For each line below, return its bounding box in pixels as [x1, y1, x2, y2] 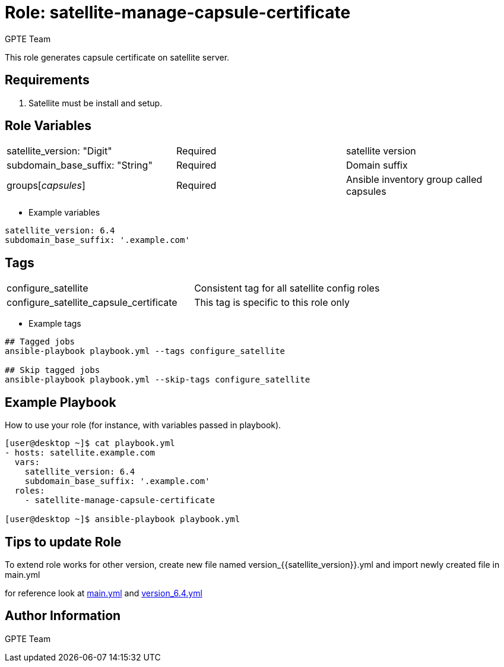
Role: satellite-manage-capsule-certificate [5, 2, 351, 23]
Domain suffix [345, 159, 408, 172]
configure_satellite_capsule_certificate [7, 296, 177, 309]
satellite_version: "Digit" [7, 145, 112, 157]
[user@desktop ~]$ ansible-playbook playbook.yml [5, 514, 240, 524]
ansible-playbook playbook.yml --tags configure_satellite [5, 346, 286, 356]
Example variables [28, 207, 100, 218]
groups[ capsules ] [7, 179, 85, 192]
